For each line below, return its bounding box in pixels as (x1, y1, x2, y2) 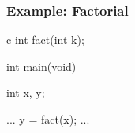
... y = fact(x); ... (6, 111, 90, 127)
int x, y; (6, 84, 45, 101)
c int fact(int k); (6, 31, 84, 48)
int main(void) (6, 57, 77, 74)
